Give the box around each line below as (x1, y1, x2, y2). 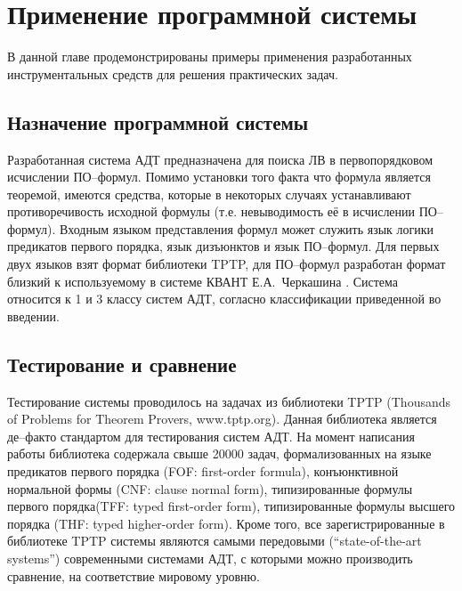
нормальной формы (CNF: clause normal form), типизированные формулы (7, 479, 413, 498)
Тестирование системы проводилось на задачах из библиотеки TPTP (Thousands (7, 392, 451, 410)
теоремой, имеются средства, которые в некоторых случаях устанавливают (7, 184, 411, 203)
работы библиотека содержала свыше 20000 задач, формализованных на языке (7, 444, 432, 463)
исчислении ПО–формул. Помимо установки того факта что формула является (7, 167, 431, 186)
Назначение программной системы (7, 108, 309, 135)
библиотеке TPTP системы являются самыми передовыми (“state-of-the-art (7, 531, 422, 550)
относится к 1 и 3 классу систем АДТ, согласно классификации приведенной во (7, 289, 442, 308)
